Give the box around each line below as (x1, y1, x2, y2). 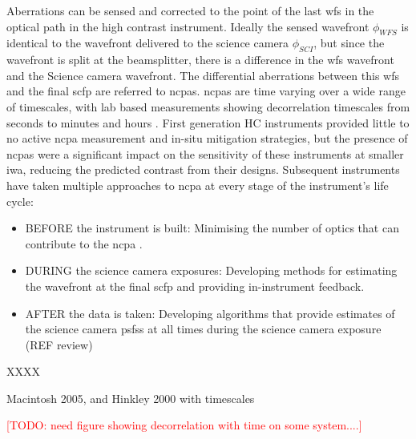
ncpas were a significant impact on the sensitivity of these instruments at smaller (6, 145, 404, 162)
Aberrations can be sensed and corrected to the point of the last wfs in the (6, 2, 374, 18)
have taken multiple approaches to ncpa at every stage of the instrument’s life (6, 176, 389, 193)
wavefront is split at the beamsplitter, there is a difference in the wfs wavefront (6, 51, 394, 68)
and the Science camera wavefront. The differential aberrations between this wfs (6, 66, 400, 83)
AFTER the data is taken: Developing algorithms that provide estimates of (25, 304, 395, 321)
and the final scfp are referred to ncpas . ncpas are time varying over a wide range (6, 83, 406, 99)
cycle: (6, 192, 34, 209)
